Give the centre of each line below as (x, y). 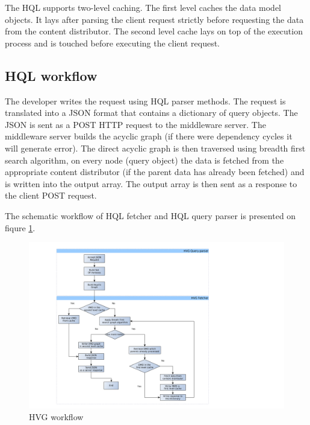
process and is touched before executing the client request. (113, 43)
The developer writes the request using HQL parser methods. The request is (145, 101)
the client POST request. (51, 195)
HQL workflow (51, 75)
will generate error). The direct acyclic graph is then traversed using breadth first (155, 148)
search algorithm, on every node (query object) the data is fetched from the (144, 160)
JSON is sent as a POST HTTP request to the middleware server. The (135, 124)
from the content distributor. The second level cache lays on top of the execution (154, 31)
